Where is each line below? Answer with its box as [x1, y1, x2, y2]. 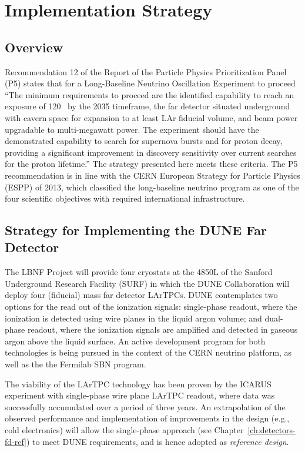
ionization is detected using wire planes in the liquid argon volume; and [5, 312, 262, 324]
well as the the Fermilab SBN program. [5, 358, 146, 370]
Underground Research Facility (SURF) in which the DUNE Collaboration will [5, 277, 290, 289]
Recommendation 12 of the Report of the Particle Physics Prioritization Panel [5, 65, 287, 78]
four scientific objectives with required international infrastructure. [5, 192, 245, 205]
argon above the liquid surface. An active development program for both [5, 334, 266, 347]
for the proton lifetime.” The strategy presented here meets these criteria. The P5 [5, 158, 298, 170]
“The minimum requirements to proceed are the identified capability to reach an [5, 88, 294, 101]
